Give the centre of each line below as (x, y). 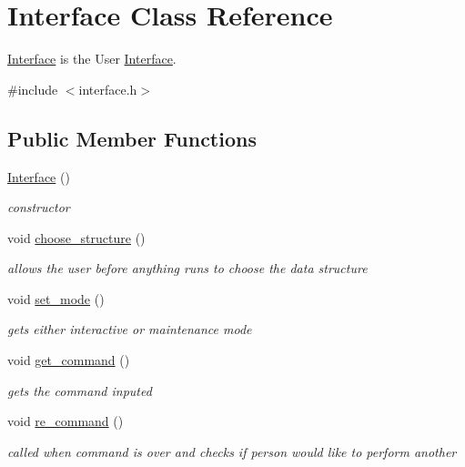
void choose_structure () (76, 237)
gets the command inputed (80, 390)
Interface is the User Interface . (92, 59)
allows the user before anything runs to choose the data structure (187, 268)
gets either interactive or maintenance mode (130, 329)
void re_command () (66, 421)
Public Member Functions (132, 138)
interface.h (108, 89)
